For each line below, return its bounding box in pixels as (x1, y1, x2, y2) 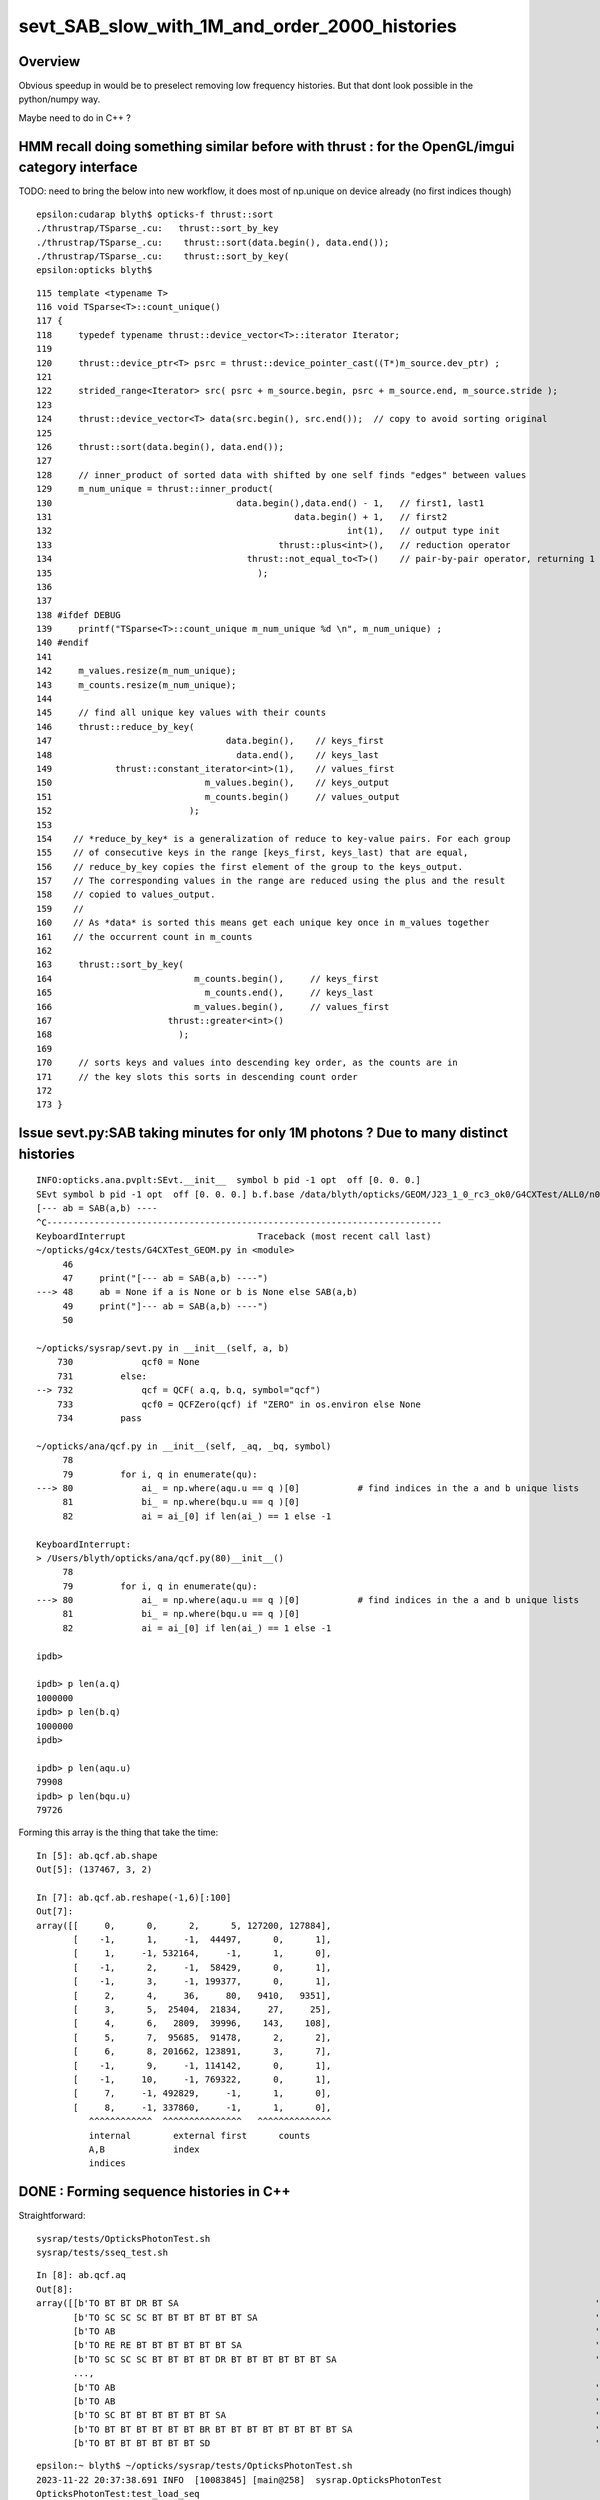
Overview (18, 53, 81, 70)
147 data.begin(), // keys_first (36, 735, 385, 747)
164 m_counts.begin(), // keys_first (36, 973, 379, 984)
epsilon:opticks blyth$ (36, 265, 153, 276)
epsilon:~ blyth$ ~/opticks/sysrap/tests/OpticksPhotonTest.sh (36, 2460, 353, 2472)
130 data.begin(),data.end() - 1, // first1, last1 (36, 497, 485, 509)
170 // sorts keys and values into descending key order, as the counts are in (36, 1057, 459, 1069)
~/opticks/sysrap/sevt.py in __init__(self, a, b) (36, 1343, 290, 1354)
